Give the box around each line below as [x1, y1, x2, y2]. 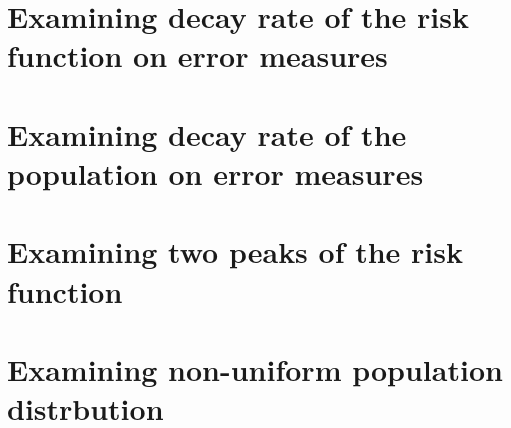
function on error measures [7, 35, 388, 76]
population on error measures [7, 152, 424, 193]
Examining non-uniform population [7, 348, 503, 389]
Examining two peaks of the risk [7, 231, 464, 272]
